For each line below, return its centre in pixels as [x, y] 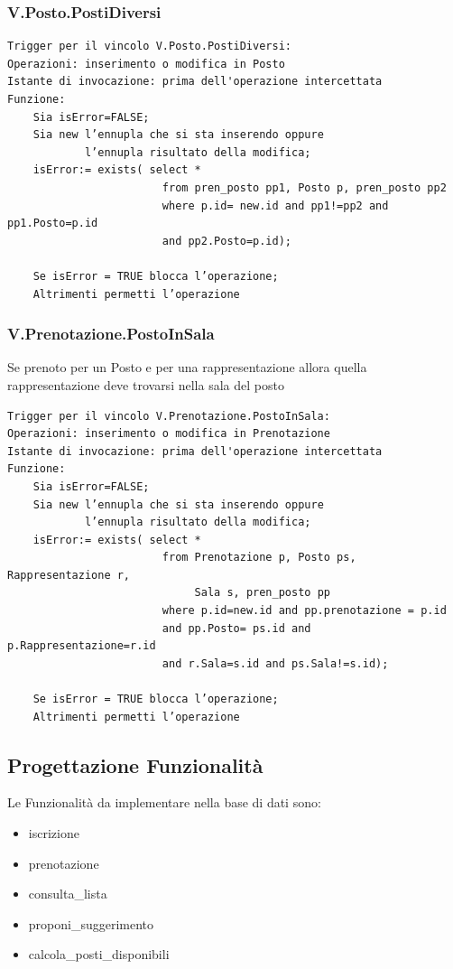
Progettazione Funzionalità [135, 764]
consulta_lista [68, 894]
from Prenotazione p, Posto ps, [259, 558]
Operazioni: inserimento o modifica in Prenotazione [169, 434]
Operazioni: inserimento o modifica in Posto [146, 64]
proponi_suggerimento [91, 923]
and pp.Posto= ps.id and [236, 628]
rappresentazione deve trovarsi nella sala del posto [146, 384]
